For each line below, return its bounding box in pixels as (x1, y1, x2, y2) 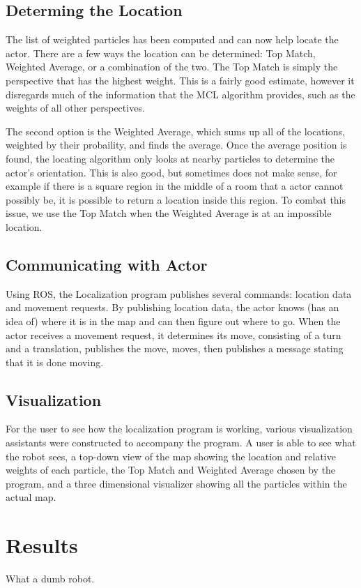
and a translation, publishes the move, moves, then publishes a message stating (6, 341, 344, 356)
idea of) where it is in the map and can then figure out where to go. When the (6, 313, 341, 328)
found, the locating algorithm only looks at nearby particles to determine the (6, 151, 335, 165)
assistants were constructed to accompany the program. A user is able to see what (6, 435, 356, 450)
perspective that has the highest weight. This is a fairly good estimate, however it (6, 73, 355, 87)
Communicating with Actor (6, 253, 208, 275)
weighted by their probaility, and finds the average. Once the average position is (6, 137, 347, 152)
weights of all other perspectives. (6, 100, 145, 115)
